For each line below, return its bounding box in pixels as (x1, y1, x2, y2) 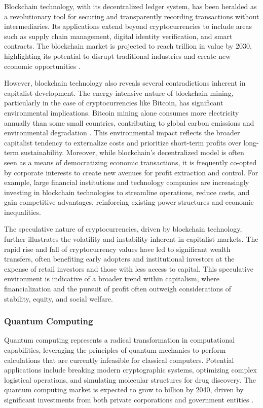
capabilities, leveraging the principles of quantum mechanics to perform (4, 345, 226, 355)
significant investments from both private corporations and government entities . (4, 394, 254, 404)
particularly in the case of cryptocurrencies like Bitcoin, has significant (4, 97, 223, 108)
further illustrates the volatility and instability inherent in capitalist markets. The (4, 234, 258, 244)
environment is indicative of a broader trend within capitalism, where (4, 273, 220, 284)
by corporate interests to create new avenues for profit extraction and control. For (4, 167, 258, 177)
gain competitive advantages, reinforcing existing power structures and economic (4, 197, 254, 207)
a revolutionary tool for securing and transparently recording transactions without (4, 11, 259, 21)
